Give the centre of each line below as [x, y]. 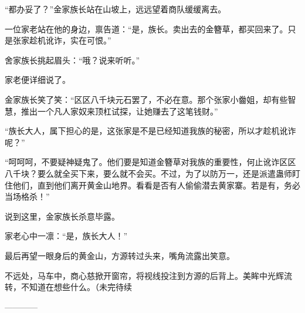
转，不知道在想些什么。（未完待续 [68, 287]
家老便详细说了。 [38, 80]
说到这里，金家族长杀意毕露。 [62, 216]
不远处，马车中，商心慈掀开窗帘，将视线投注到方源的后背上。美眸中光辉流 [148, 275]
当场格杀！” [27, 196]
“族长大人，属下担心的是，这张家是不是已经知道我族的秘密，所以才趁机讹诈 [150, 131]
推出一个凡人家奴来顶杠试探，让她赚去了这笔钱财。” [119, 111]
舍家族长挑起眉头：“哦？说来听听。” [72, 60]
